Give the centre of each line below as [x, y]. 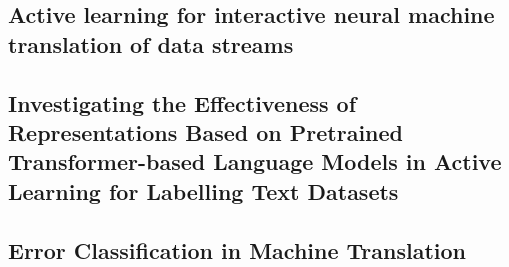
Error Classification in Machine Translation [237, 249]
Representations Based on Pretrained [205, 131]
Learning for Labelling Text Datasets [203, 190]
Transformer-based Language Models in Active [255, 161]
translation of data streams [151, 43]
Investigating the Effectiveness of [182, 102]
